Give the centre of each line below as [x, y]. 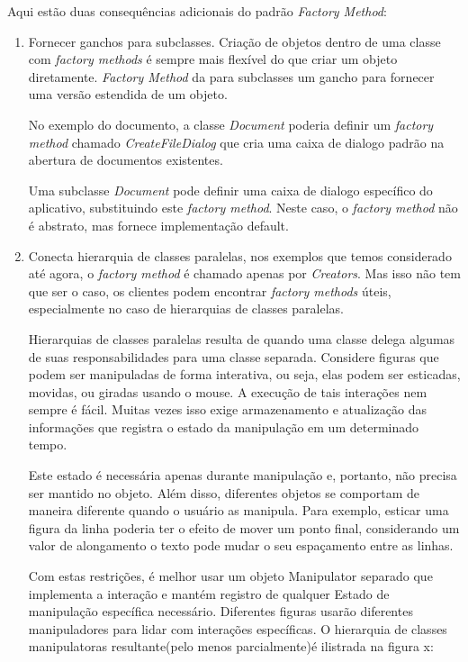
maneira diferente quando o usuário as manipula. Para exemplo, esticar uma [238, 510]
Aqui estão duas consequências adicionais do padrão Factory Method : [197, 11]
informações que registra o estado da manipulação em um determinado [223, 426]
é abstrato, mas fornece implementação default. [158, 225]
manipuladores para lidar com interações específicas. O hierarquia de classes [238, 628]
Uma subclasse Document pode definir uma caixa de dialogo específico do [230, 190]
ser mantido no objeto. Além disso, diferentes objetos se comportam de [224, 492]
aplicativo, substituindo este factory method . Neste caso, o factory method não [243, 208]
